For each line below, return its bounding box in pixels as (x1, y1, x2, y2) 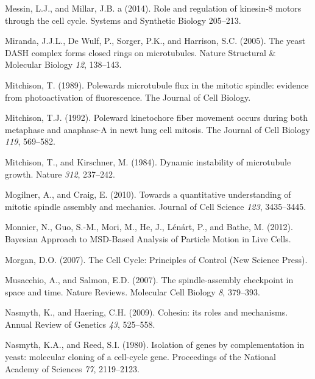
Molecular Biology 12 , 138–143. (5, 58, 122, 71)
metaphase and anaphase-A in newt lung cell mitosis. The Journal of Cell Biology (5, 123, 310, 135)
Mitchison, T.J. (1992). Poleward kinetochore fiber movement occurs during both (5, 111, 308, 124)
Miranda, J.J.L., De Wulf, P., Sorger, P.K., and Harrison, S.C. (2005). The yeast (5, 34, 306, 47)
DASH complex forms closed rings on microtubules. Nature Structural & (5, 46, 276, 59)
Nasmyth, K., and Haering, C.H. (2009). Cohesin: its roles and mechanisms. (5, 306, 288, 319)
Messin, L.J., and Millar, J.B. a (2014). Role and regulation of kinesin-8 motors (5, 2, 302, 14)
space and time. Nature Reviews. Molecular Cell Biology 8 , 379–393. (5, 285, 260, 298)
